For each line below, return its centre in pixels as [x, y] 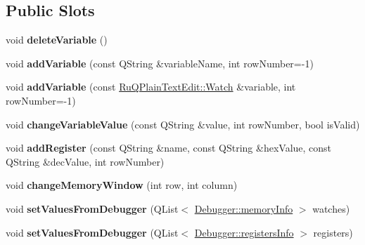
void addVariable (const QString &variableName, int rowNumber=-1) [160, 63]
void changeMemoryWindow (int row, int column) [122, 185]
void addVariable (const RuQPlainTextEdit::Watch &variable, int [151, 87]
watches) [331, 208]
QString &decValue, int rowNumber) [85, 161]
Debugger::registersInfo [244, 232]
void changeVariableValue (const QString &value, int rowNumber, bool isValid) [183, 124]
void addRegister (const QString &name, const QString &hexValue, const [169, 148]
